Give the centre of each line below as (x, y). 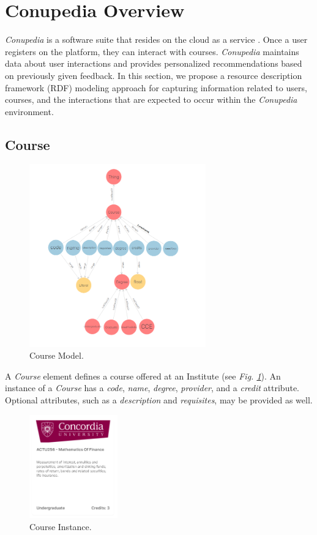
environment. (29, 111)
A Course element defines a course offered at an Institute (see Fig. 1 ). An (143, 376)
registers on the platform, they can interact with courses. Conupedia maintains (152, 51)
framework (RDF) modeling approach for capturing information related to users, (156, 87)
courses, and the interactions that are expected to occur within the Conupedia (151, 99)
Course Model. (57, 355)
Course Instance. (61, 526)
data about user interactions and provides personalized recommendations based (154, 63)
